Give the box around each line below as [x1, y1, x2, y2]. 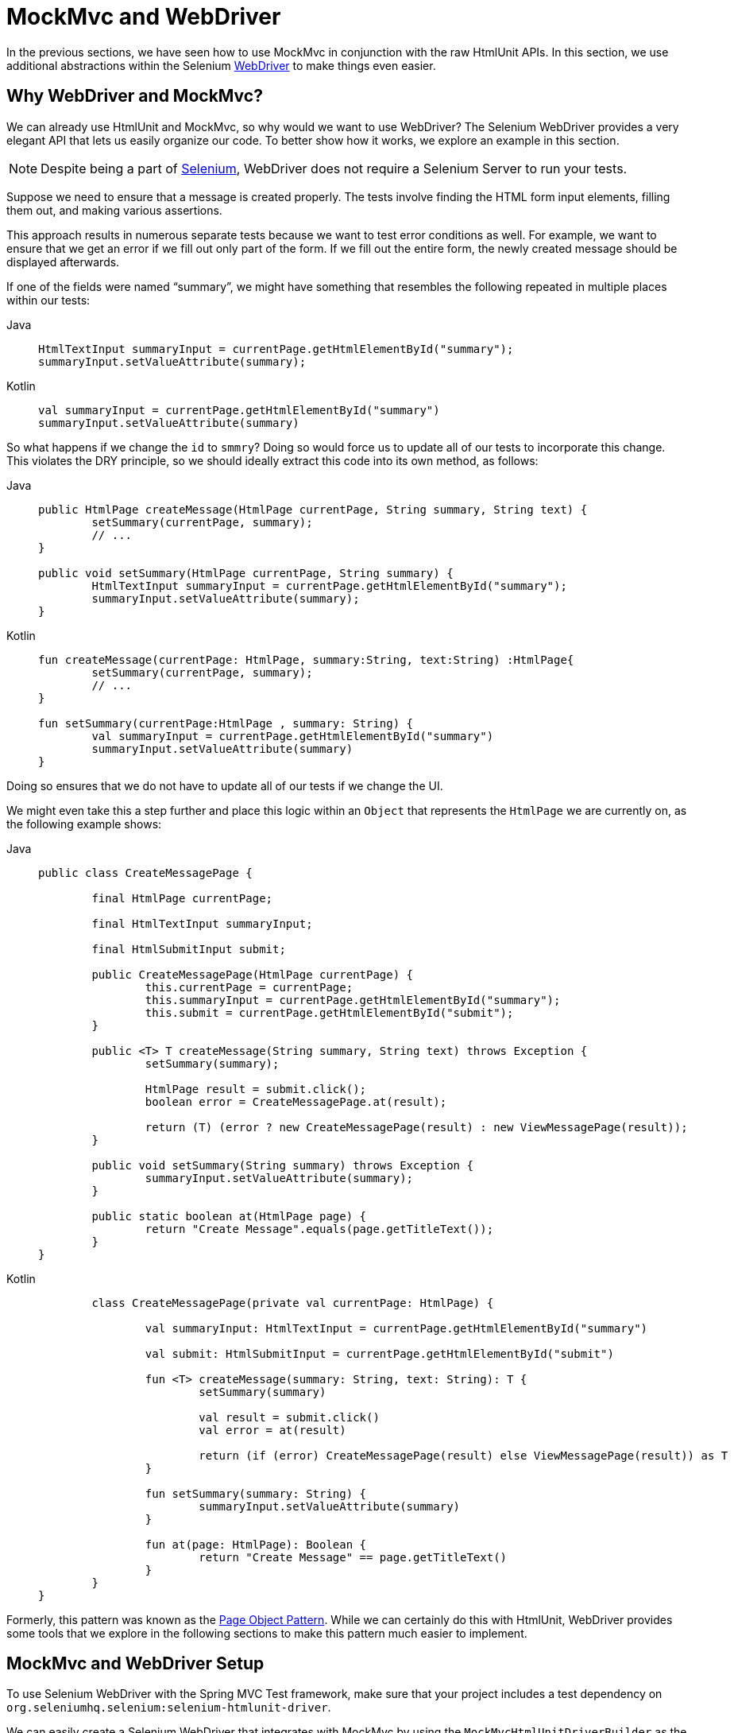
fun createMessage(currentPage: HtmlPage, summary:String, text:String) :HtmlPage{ [38, 653, 574, 666]
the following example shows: [6, 816, 162, 831]
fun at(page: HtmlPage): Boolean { [145, 1537, 367, 1551]
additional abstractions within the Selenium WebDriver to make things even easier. [6, 58, 436, 72]
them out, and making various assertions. [6, 203, 222, 217]
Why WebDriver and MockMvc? [6, 86, 263, 107]
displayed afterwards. [6, 254, 120, 269]
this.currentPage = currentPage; [145, 980, 353, 994]
